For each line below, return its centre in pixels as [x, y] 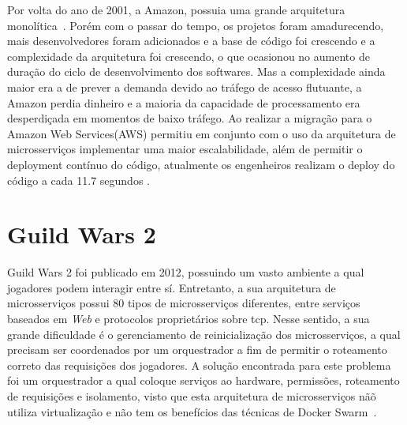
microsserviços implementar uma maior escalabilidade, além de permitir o [185, 149]
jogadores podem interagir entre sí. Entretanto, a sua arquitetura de [172, 287]
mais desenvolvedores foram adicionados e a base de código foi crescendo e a [191, 41]
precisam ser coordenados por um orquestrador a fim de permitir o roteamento [197, 350]
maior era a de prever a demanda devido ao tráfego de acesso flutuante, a [185, 87]
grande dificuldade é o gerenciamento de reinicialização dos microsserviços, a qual [204, 334]
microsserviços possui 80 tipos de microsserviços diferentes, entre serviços [184, 303]
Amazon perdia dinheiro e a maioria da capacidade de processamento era [184, 102]
